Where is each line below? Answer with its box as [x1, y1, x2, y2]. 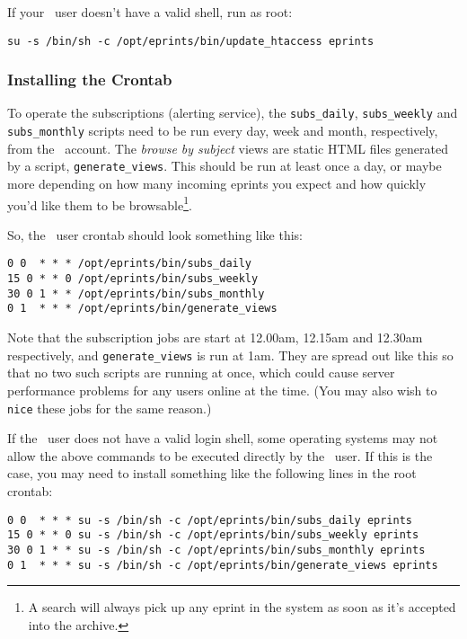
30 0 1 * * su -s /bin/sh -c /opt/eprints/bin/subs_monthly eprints [7, 543, 426, 556]
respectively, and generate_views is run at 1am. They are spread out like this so [7, 345, 454, 364]
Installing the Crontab [7, 68, 172, 91]
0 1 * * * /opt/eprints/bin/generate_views [7, 302, 278, 315]
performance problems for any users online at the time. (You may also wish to [7, 380, 437, 399]
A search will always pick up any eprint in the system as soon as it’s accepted [28, 598, 456, 617]
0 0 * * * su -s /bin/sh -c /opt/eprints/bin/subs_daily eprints [7, 513, 413, 527]
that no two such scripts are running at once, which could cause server [7, 363, 395, 382]
